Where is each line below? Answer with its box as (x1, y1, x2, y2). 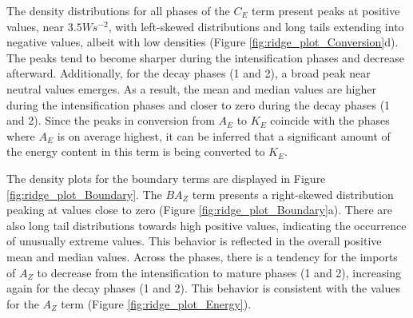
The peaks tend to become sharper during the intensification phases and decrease (6, 49, 404, 66)
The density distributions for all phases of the (6, 2, 230, 18)
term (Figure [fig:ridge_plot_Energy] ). (61, 295, 252, 312)
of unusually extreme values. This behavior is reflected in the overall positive (6, 233, 382, 249)
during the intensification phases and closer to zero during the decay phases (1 (6, 96, 391, 113)
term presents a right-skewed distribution (192, 185, 394, 202)
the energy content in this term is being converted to (6, 143, 265, 160)
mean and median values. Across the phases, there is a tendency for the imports (6, 248, 398, 264)
